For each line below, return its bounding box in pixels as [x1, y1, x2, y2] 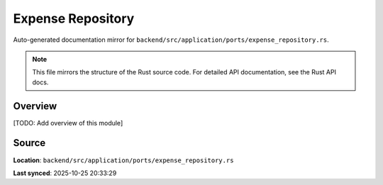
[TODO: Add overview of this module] [13, 118, 123, 127]
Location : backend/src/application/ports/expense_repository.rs [13, 156, 234, 164]
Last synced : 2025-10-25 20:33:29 [13, 169, 117, 177]
